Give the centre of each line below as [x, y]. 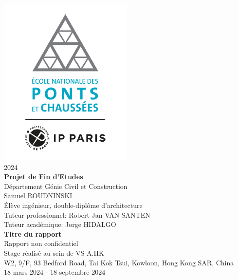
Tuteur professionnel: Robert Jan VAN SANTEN [77, 215]
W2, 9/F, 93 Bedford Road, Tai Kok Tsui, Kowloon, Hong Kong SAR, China [119, 262]
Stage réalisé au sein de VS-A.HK [54, 252]
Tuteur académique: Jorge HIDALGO [60, 224]
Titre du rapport [33, 233]
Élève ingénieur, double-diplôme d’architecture [73, 205]
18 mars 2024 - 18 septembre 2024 [55, 272]
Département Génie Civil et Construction [66, 186]
